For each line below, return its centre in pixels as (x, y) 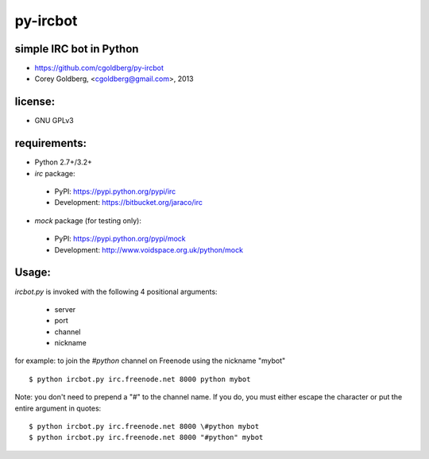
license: (35, 102)
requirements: (51, 143)
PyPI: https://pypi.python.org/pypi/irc (115, 191)
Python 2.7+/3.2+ (64, 162)
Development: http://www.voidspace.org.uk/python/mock (149, 249)
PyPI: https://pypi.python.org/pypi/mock (120, 239)
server (65, 309)
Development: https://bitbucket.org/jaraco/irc (128, 202)
